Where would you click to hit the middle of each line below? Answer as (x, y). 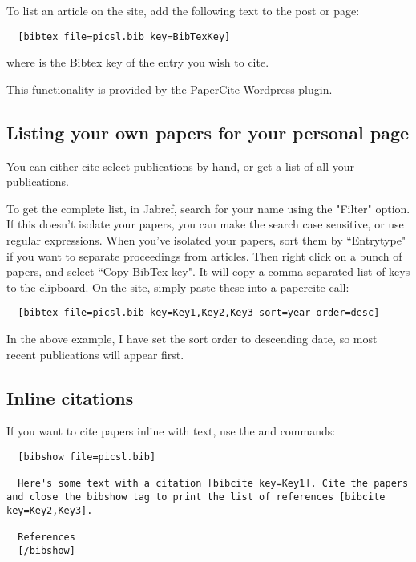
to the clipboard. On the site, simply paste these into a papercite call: (178, 287)
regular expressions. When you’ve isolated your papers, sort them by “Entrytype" (206, 240)
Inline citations (70, 397)
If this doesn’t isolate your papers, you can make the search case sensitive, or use (205, 224)
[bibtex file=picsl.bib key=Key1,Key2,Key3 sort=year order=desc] (199, 313)
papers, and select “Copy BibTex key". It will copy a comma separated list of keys (208, 271)
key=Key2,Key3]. (50, 510)
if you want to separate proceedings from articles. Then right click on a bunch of (204, 255)
